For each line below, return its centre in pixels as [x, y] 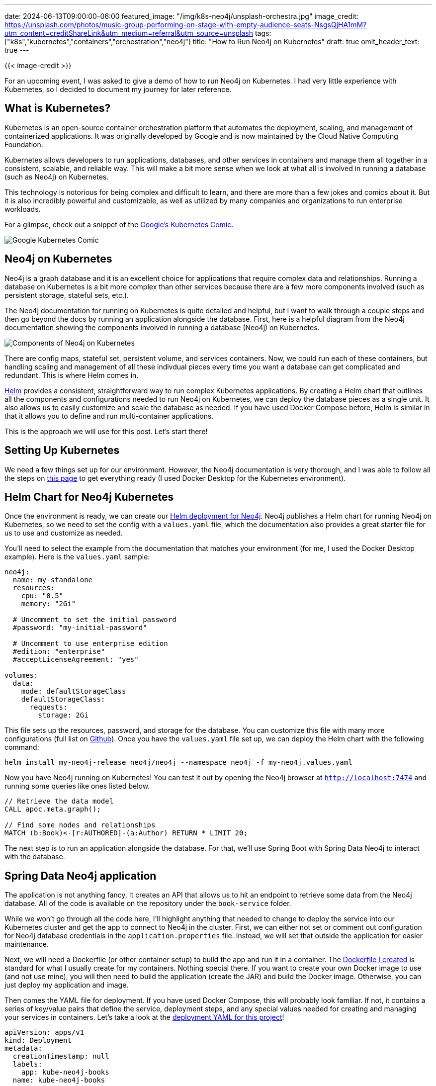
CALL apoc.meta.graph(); [53, 809]
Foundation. [24, 144]
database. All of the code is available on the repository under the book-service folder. [148, 904]
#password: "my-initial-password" [80, 628]
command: [22, 747]
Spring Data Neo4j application [81, 876]
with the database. [35, 857]
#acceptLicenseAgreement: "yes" [76, 660]
